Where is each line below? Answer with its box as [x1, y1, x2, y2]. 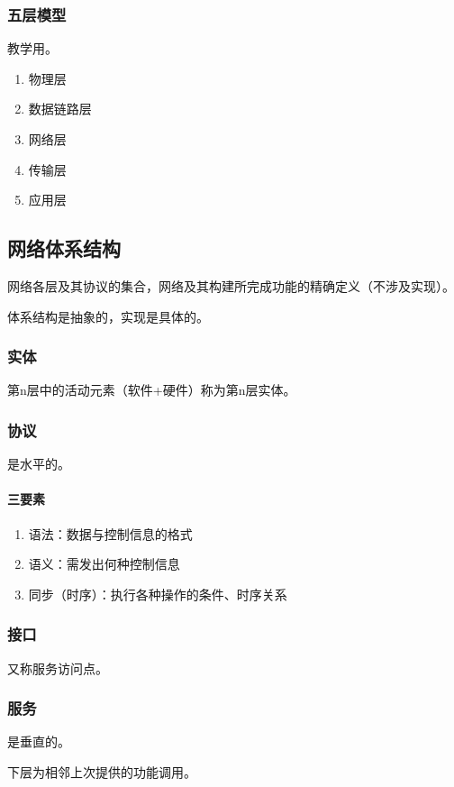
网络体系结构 [7, 234, 121, 262]
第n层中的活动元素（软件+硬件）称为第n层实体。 [7, 380, 296, 399]
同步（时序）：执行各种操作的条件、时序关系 [28, 584, 287, 603]
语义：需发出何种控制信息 [28, 554, 180, 573]
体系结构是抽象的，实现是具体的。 [7, 307, 209, 325]
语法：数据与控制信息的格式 [28, 524, 193, 543]
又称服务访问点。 [7, 658, 108, 677]
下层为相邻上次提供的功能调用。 [7, 763, 196, 781]
